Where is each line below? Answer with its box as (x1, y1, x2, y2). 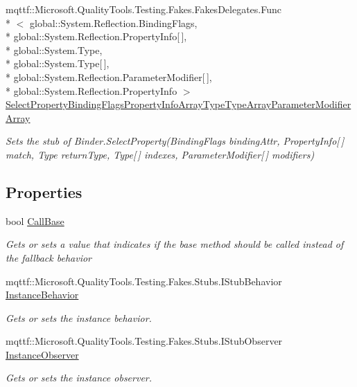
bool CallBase (6, 213, 64, 228)
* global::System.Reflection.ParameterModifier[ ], (6, 69, 212, 84)
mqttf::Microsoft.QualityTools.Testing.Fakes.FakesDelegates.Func (6, 2, 281, 16)
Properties (6, 181, 82, 202)
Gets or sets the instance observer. (6, 370, 153, 385)
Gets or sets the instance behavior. (6, 310, 152, 325)
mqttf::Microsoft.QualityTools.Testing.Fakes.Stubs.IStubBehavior (6, 273, 282, 288)
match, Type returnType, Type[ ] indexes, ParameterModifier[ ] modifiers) (6, 147, 315, 161)
